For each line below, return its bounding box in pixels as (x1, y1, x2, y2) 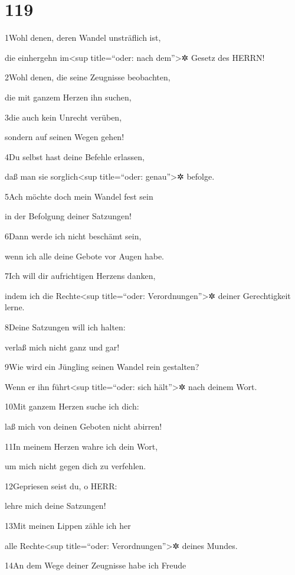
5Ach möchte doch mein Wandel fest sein (5, 190, 153, 202)
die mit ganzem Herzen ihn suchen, (5, 90, 132, 103)
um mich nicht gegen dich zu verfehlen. (5, 460, 146, 472)
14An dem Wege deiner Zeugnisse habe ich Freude (5, 559, 186, 571)
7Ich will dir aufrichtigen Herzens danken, (5, 269, 156, 282)
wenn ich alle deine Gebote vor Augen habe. (5, 249, 165, 262)
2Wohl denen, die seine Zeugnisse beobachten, (5, 71, 171, 83)
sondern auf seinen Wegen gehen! (5, 131, 124, 143)
